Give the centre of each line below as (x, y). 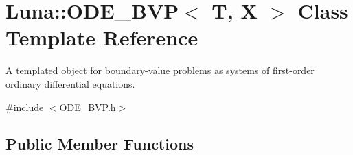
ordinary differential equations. (70, 83)
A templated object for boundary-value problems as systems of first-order (160, 70)
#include (25, 107)
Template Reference (102, 37)
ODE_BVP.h (88, 107)
